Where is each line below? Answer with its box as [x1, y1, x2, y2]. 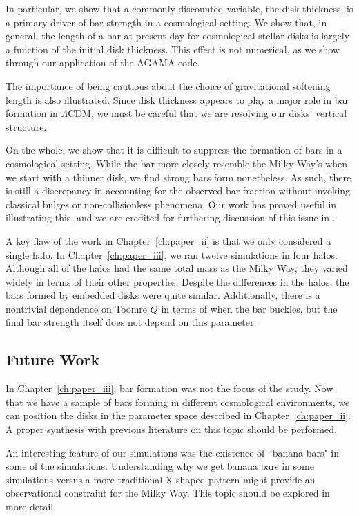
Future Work [6, 349, 100, 370]
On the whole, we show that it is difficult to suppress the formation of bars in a [6, 142, 342, 157]
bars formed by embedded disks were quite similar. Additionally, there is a [6, 288, 320, 302]
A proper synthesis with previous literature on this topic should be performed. [6, 422, 337, 436]
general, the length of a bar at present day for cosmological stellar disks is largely [6, 28, 350, 43]
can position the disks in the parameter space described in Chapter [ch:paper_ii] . [6, 408, 351, 423]
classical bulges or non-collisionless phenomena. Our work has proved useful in [6, 196, 337, 211]
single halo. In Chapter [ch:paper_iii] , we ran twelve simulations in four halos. [6, 247, 338, 261]
